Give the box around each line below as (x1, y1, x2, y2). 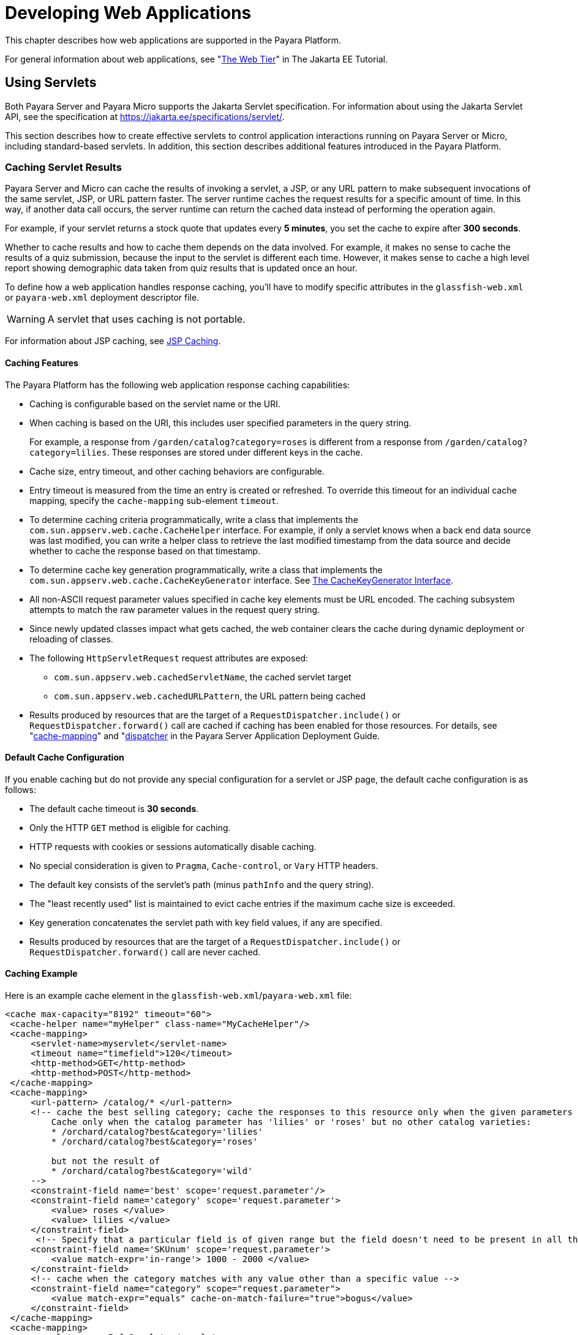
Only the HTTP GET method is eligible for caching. (29, 822, 231, 833)
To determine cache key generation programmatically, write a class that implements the (29, 564, 383, 575)
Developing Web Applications (5, 2, 252, 23)
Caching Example (5, 968, 78, 979)
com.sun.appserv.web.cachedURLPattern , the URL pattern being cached (54, 690, 366, 701)
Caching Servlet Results (5, 160, 122, 173)
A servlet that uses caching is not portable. (47, 313, 246, 326)
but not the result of (51, 1156, 160, 1166)
